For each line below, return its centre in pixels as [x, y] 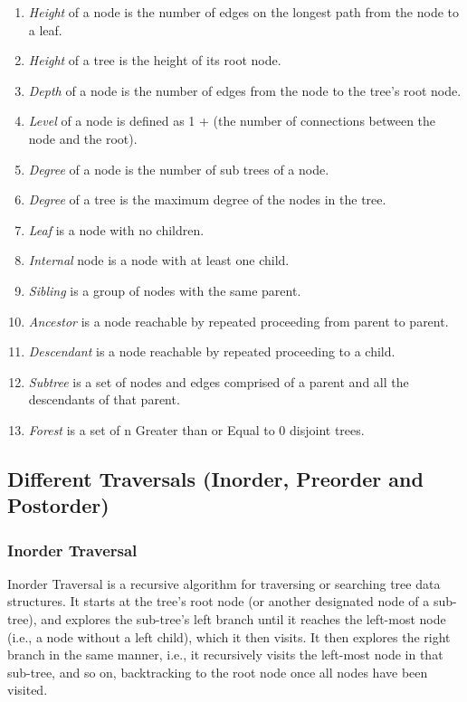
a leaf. [45, 29]
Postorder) [58, 505]
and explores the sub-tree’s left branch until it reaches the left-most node [243, 619]
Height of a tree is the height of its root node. [155, 60]
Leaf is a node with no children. [116, 229]
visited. [28, 690]
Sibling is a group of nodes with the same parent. [165, 290]
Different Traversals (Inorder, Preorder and [215, 478]
